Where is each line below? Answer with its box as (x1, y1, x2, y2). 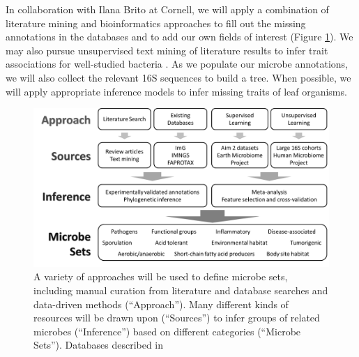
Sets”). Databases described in (33, 337, 164, 352)
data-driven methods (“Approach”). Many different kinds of (33, 296, 289, 311)
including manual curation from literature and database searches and (33, 283, 328, 298)
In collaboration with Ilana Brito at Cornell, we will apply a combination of (6, 2, 329, 16)
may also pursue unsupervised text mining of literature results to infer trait (6, 43, 328, 57)
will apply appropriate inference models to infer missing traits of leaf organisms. (6, 84, 347, 98)
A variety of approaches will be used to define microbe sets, (33, 269, 288, 284)
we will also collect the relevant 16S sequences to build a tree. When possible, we (6, 70, 351, 84)
